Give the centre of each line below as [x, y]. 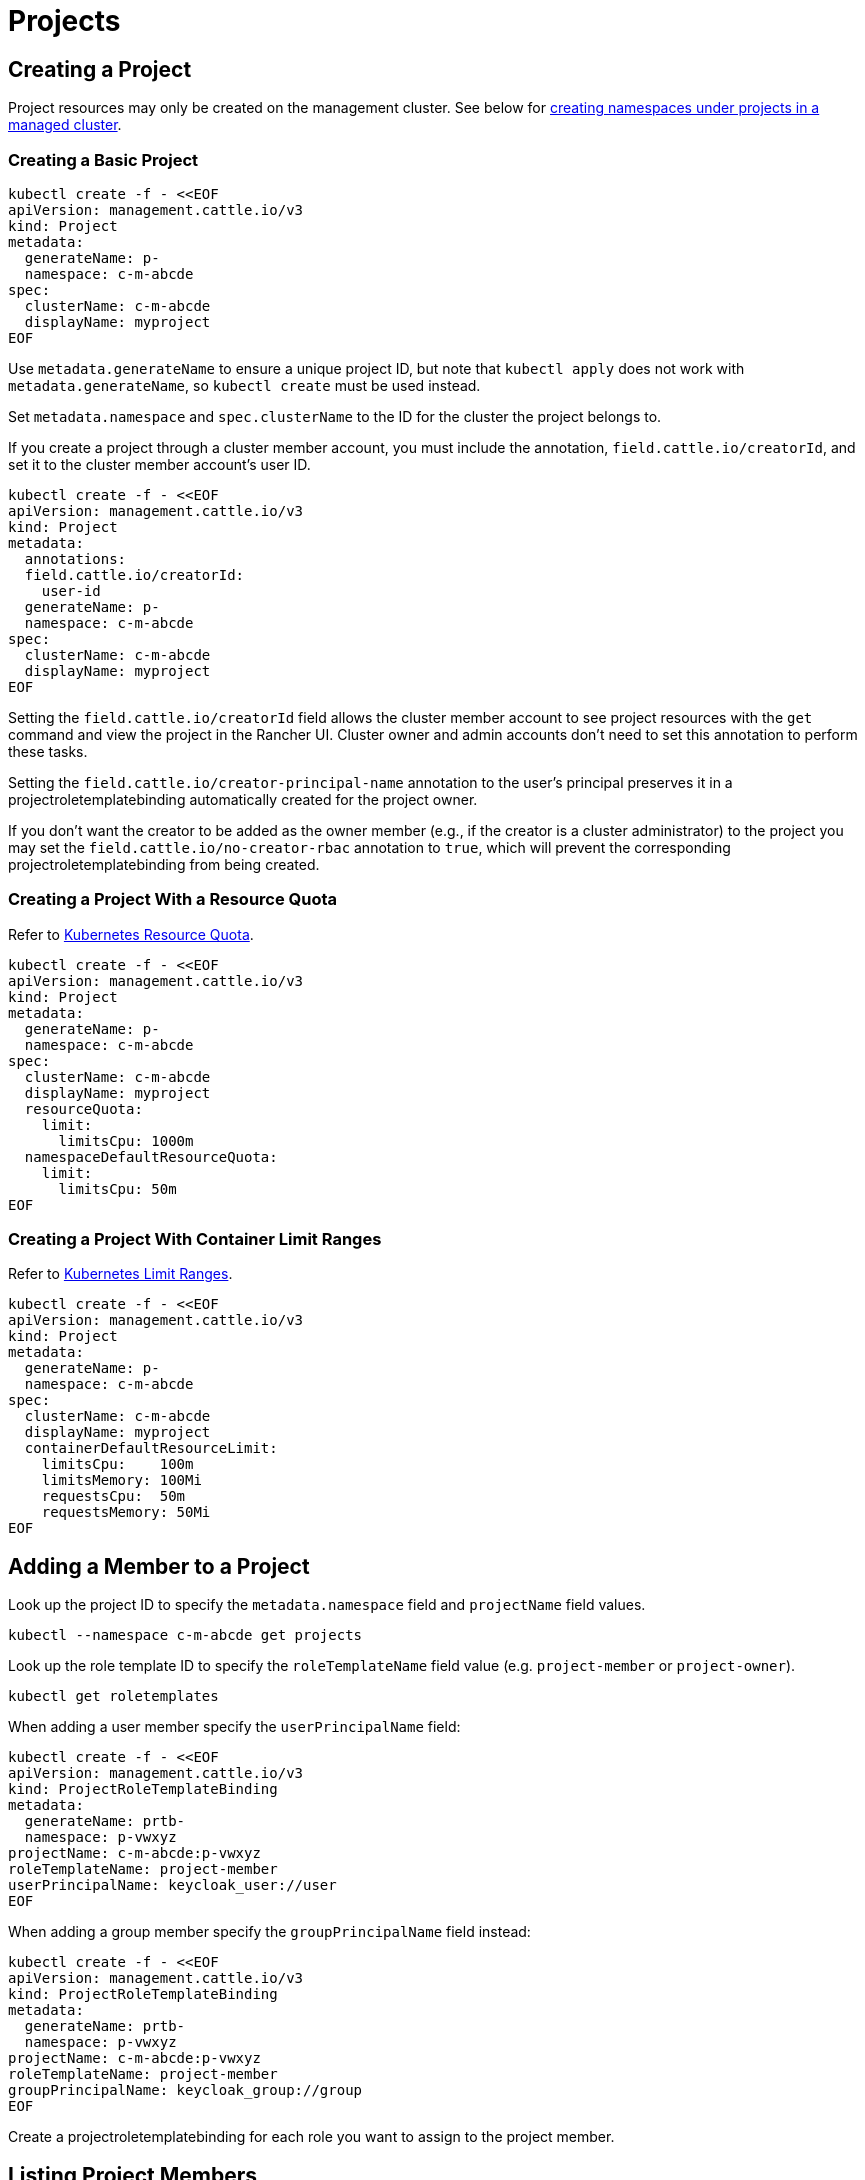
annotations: [75, 558]
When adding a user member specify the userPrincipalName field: [234, 1727]
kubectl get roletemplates [113, 1696]
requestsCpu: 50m [113, 1496]
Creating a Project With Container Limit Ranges [195, 1239]
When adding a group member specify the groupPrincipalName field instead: [269, 1932]
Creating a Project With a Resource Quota [173, 899]
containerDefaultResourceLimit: [151, 1448]
